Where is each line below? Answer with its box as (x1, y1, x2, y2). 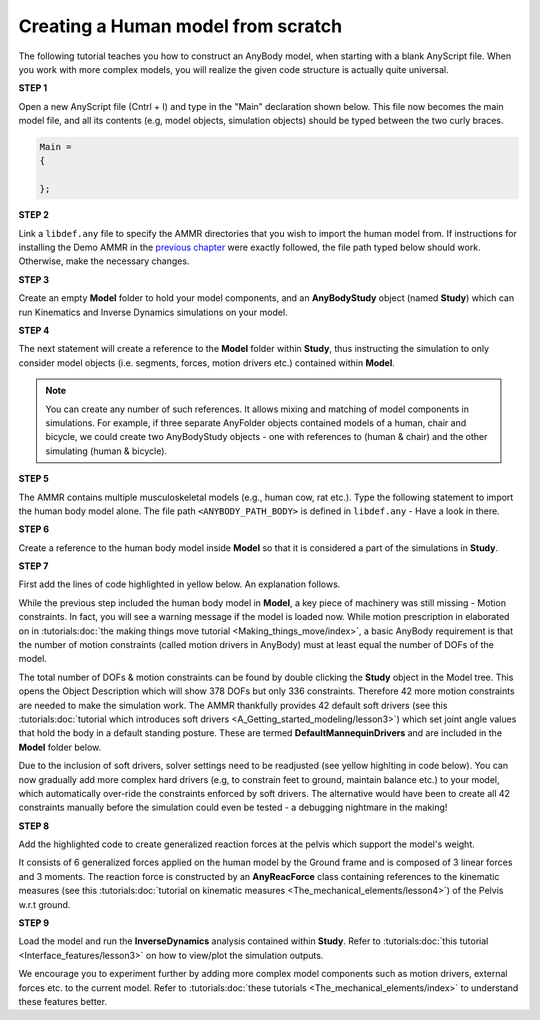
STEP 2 (18, 209, 50, 221)
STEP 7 (18, 560, 49, 572)
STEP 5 (18, 473, 50, 485)
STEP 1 (18, 82, 48, 94)
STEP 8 (18, 820, 50, 832)
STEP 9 (18, 917, 50, 929)
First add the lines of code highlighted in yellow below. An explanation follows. (18, 578, 341, 590)
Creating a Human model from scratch (18, 15, 343, 37)
